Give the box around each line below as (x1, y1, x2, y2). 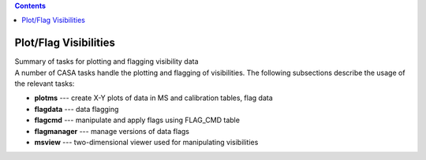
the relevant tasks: (14, 79, 75, 88)
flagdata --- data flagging (34, 104, 119, 113)
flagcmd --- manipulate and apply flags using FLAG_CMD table (34, 115, 241, 125)
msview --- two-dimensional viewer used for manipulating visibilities (34, 138, 259, 147)
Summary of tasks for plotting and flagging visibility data (14, 57, 199, 66)
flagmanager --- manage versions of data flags (34, 126, 189, 136)
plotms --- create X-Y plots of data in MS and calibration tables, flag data (34, 93, 274, 102)
